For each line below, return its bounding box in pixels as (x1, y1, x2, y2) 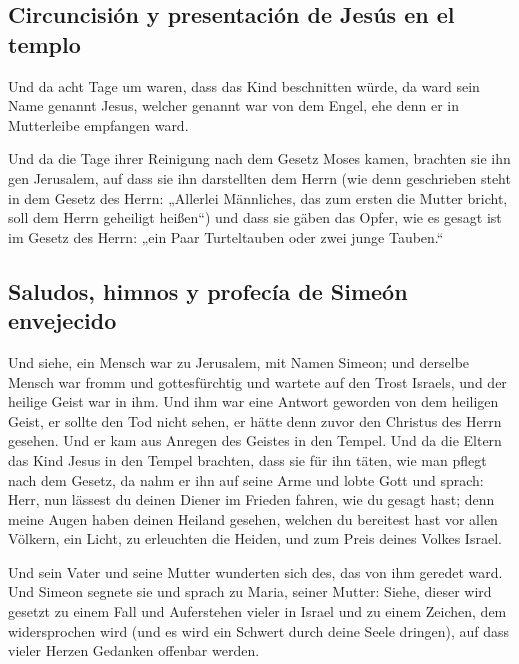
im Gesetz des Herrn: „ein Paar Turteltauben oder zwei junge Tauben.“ (8, 226, 444, 247)
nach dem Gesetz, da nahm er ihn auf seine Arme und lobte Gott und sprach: (8, 469, 484, 490)
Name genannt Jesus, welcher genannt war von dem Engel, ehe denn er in (8, 95, 459, 116)
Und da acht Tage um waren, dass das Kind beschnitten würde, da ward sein (8, 75, 480, 96)
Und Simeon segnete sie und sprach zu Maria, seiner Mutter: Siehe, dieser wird (8, 581, 492, 602)
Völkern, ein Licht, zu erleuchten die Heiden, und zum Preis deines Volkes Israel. (8, 528, 502, 549)
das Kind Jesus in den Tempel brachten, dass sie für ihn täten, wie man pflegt (8, 449, 487, 470)
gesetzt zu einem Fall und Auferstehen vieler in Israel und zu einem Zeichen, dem (8, 601, 507, 622)
